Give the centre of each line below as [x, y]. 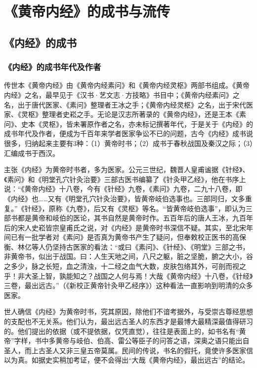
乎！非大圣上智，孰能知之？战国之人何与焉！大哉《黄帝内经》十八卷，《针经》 [128, 276]
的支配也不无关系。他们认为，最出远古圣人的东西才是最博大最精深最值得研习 [128, 321]
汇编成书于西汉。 [32, 153]
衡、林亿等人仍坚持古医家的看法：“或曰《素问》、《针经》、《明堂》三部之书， [127, 246]
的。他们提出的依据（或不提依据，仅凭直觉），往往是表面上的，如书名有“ [122, 331]
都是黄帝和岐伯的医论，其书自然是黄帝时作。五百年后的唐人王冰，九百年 [135, 218]
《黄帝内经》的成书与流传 [87, 11]
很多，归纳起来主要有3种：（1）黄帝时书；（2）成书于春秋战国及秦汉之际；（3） [128, 143]
